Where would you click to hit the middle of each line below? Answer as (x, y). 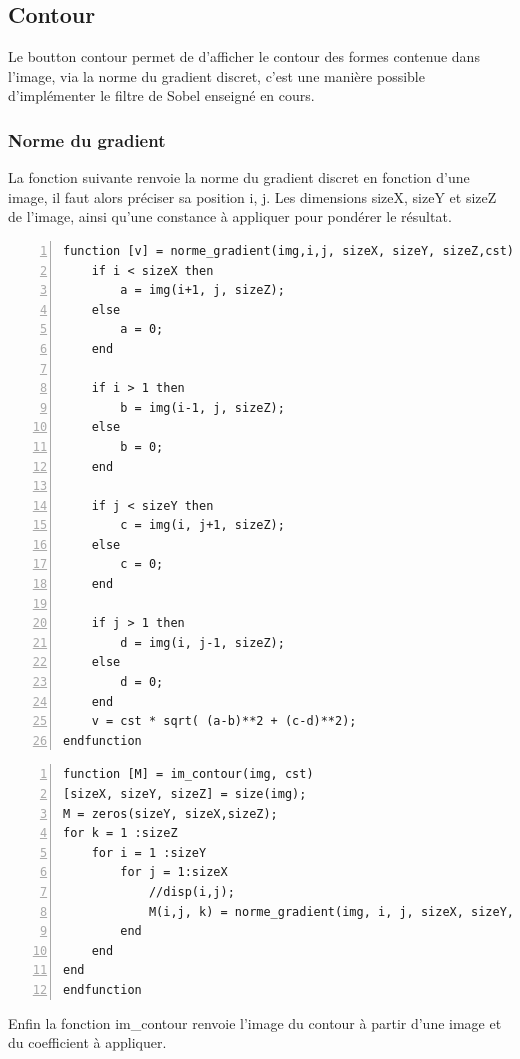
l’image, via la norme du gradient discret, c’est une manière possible (216, 75)
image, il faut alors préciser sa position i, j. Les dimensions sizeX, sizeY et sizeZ (252, 196)
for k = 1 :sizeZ (120, 833)
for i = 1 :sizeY (149, 852)
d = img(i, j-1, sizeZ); (202, 642)
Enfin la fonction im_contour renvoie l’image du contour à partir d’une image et (255, 1022)
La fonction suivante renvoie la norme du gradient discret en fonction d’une (239, 177)
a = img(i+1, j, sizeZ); (202, 290)
